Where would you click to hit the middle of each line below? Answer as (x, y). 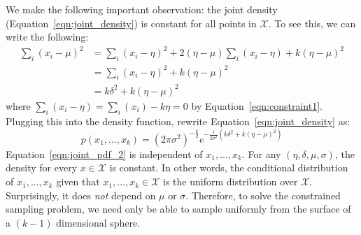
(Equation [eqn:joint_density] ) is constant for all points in (131, 23)
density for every (42, 168)
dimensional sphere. (98, 222)
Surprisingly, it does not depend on (81, 195)
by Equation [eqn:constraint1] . (257, 105)
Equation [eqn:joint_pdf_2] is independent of (104, 154)
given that (78, 181)
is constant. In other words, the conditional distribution (229, 168)
